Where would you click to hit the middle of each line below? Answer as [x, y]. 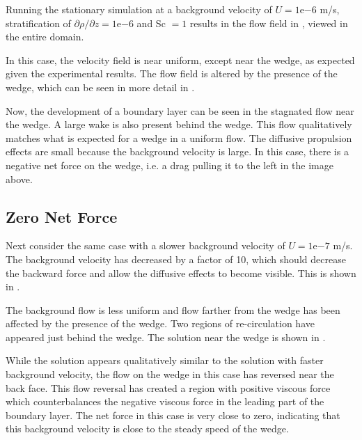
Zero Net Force [62, 216]
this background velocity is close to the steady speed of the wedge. [147, 429]
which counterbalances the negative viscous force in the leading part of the [165, 401]
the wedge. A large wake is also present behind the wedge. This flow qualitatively [179, 124]
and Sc [151, 23]
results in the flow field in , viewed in [269, 23]
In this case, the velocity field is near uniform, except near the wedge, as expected [180, 60]
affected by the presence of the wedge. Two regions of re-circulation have [160, 323]
